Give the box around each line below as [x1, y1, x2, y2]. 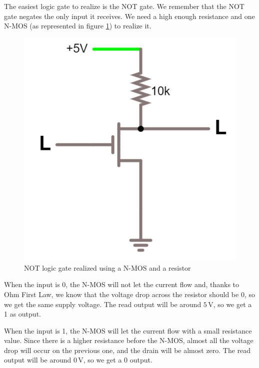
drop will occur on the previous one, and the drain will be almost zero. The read [4, 345, 251, 355]
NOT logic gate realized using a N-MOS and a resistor [24, 262, 191, 273]
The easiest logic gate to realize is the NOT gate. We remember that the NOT [4, 1, 244, 11]
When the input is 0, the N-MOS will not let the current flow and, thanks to [4, 279, 239, 290]
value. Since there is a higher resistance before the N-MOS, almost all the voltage [4, 335, 253, 346]
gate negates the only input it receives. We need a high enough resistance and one [4, 10, 255, 21]
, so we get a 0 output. [83, 355, 152, 365]
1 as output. [4, 309, 41, 319]
